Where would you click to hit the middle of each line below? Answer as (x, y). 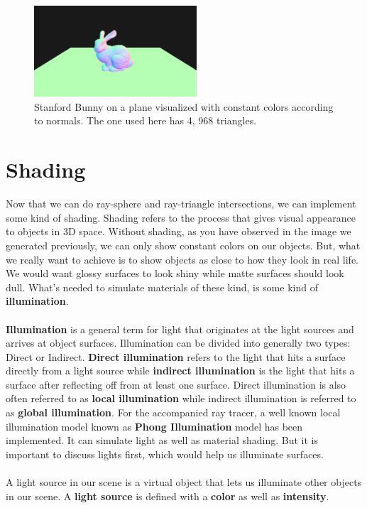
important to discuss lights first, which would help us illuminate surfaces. (165, 454)
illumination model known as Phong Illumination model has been (154, 426)
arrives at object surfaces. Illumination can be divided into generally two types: (178, 343)
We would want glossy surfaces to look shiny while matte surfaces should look (175, 273)
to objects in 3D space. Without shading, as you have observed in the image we (179, 231)
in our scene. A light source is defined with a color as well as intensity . (168, 496)
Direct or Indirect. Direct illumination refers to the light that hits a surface (176, 356)
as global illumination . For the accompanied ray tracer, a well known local (173, 412)
